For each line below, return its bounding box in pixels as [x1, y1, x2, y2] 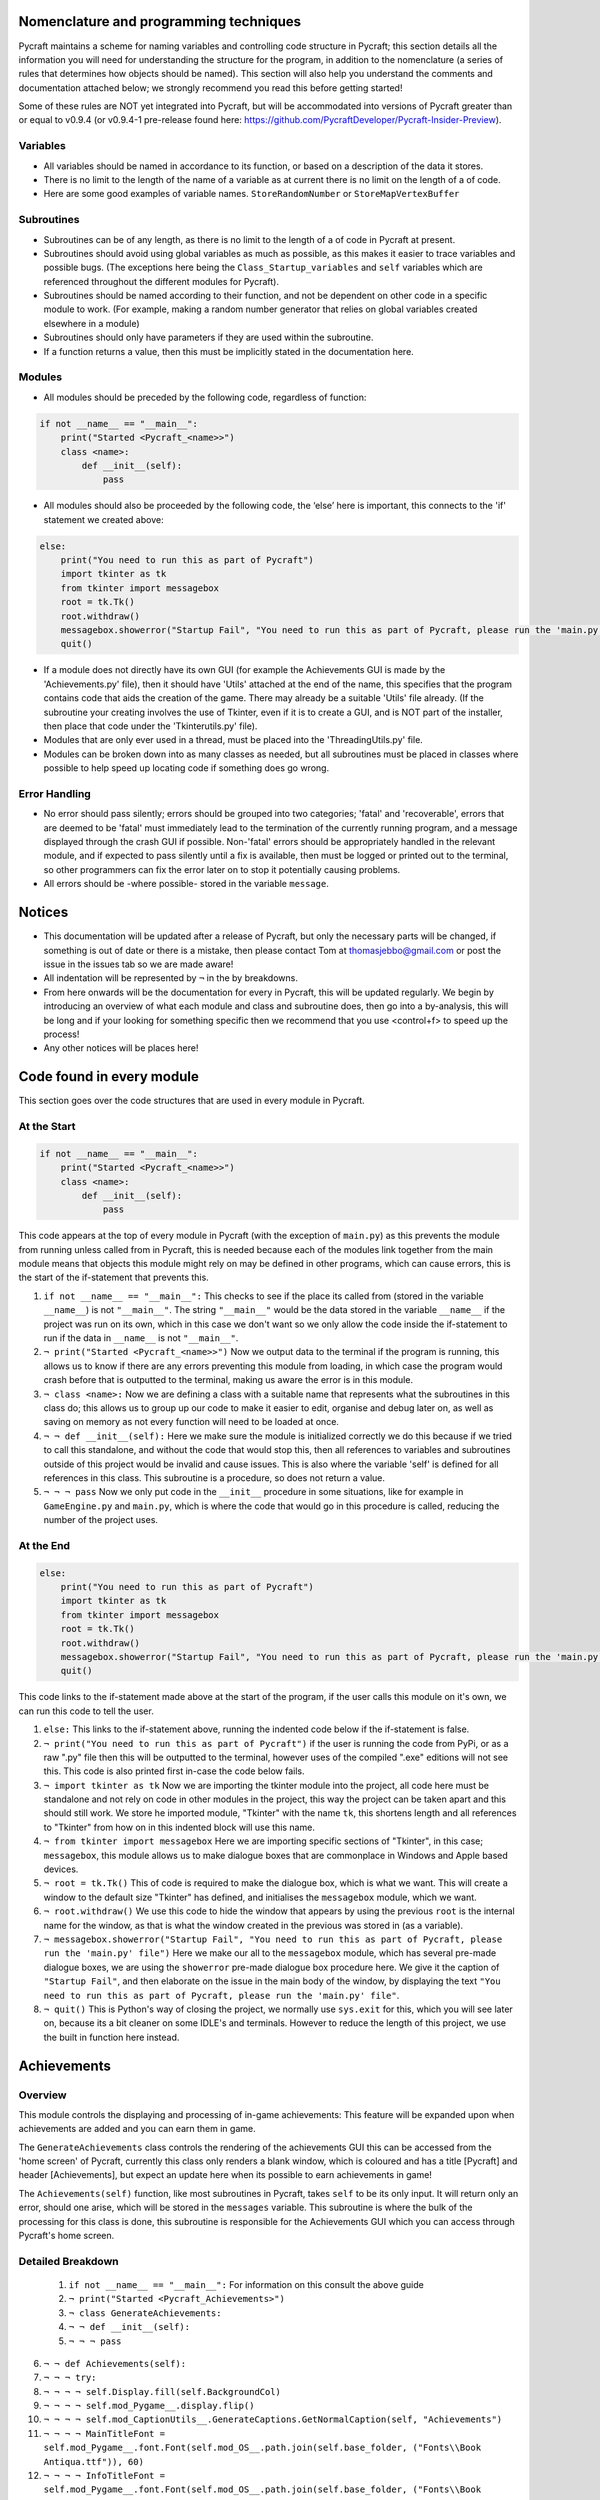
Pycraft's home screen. [18, 2230, 115, 2242]
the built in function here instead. [43, 2031, 180, 2043]
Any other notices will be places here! [43, 1042, 199, 1054]
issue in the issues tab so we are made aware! [43, 958, 234, 970]
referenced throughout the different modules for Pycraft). [43, 275, 280, 287]
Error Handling [18, 786, 92, 800]
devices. [43, 1863, 79, 1875]
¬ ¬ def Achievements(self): [43, 2358, 187, 2369]
